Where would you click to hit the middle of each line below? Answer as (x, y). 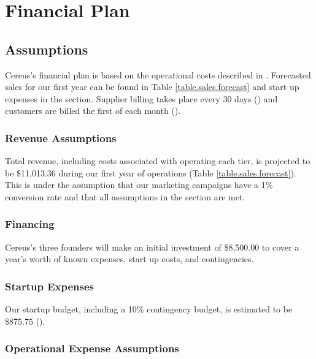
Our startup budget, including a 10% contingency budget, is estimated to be (149, 309)
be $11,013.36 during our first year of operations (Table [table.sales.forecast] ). (151, 172)
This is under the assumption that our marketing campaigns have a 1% (139, 185)
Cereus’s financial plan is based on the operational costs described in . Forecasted (158, 74)
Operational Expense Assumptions (92, 348)
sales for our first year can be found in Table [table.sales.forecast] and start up (152, 87)
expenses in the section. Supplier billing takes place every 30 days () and (141, 98)
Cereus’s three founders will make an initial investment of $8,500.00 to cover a (152, 247)
